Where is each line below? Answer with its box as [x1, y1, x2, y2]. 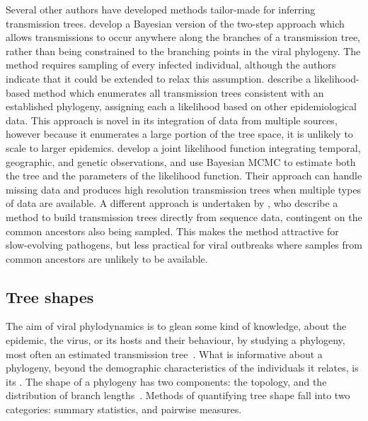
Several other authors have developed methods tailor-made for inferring [6, 2, 316, 16]
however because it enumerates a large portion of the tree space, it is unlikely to [6, 126, 353, 141]
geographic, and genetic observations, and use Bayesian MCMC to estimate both [6, 154, 356, 169]
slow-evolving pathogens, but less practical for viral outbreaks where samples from [6, 237, 362, 252]
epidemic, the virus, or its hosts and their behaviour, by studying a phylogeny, [6, 333, 345, 348]
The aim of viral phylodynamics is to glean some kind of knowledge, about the [6, 319, 347, 333]
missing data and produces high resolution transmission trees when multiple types [6, 182, 362, 196]
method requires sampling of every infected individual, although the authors [6, 57, 336, 72]
